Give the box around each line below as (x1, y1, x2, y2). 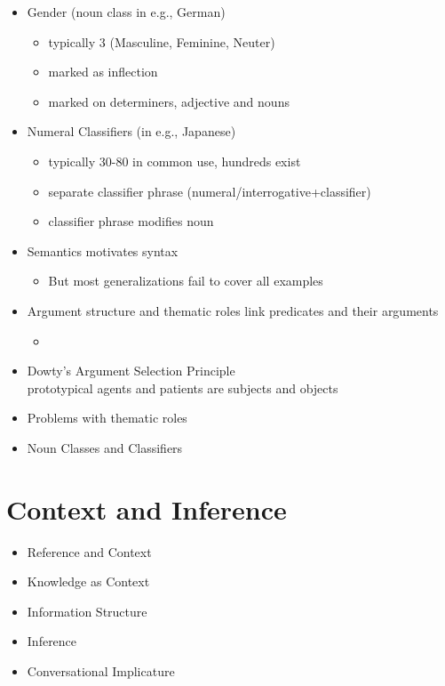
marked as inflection (48, 62, 158, 81)
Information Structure (27, 601, 147, 620)
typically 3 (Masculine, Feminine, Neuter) (48, 32, 275, 51)
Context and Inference (6, 490, 287, 527)
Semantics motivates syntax (27, 241, 179, 260)
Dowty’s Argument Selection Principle (27, 361, 235, 380)
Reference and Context (27, 542, 152, 561)
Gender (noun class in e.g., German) (27, 3, 226, 20)
